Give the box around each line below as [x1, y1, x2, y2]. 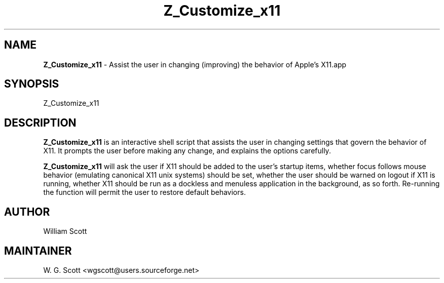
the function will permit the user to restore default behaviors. [43, 188, 246, 197]
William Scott [43, 227, 87, 236]
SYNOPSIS [4, 77, 59, 91]
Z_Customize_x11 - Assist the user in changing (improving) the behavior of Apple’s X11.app [43, 60, 347, 69]
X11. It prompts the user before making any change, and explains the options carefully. [43, 146, 331, 155]
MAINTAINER [4, 244, 72, 257]
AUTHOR [4, 205, 50, 218]
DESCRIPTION [4, 116, 77, 129]
